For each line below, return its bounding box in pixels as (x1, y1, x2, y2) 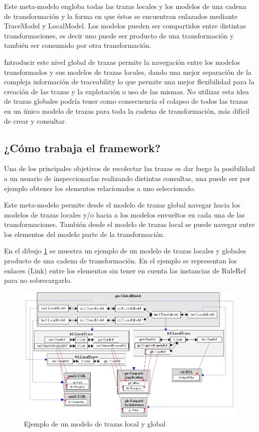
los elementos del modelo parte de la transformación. (4, 228, 165, 239)
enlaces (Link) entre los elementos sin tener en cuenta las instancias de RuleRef (4, 265, 246, 275)
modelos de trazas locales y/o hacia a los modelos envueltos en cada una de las (4, 209, 245, 219)
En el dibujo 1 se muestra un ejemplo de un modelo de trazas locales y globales (4, 245, 246, 256)
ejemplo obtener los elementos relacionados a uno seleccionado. (4, 183, 196, 193)
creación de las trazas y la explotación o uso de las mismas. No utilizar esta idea (4, 86, 249, 96)
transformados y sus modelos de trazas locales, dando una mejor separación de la (4, 66, 252, 77)
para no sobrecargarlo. (4, 275, 72, 285)
